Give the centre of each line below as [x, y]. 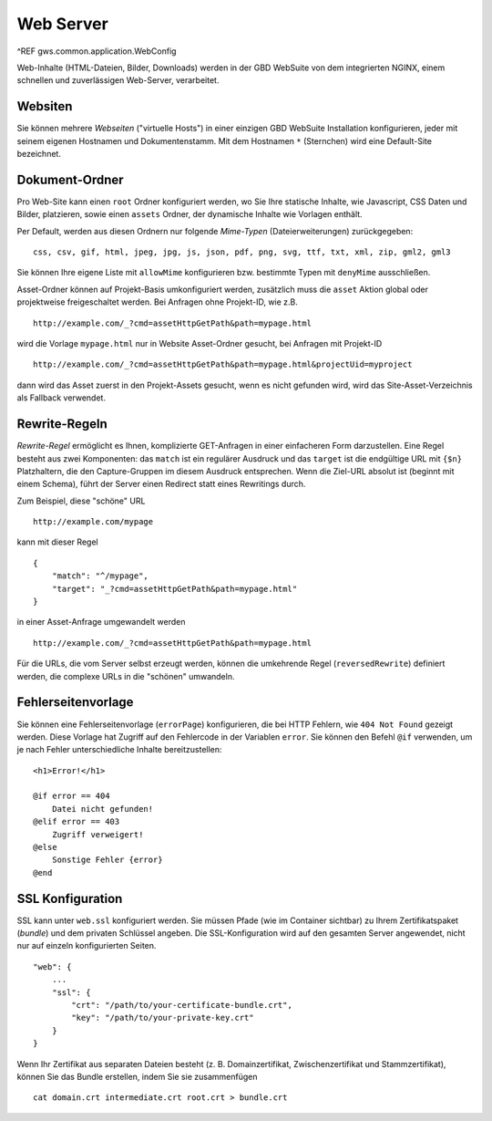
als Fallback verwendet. [61, 398]
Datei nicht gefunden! [102, 809]
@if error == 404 [72, 796]
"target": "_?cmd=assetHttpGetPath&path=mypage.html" [174, 589]
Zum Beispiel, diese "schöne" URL [81, 501]
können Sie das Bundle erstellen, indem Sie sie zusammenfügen [137, 1077]
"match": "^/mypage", [100, 576]
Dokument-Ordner [70, 179]
